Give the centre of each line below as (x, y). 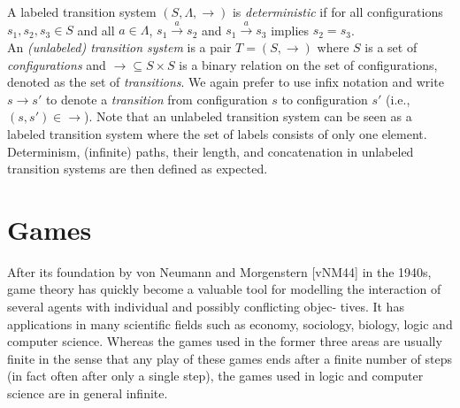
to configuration (325, 99)
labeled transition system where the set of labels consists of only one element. (217, 133)
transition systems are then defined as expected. (138, 169)
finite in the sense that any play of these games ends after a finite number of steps (230, 358)
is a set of (391, 46)
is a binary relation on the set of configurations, (308, 64)
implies (290, 30)
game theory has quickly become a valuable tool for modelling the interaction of (224, 289)
